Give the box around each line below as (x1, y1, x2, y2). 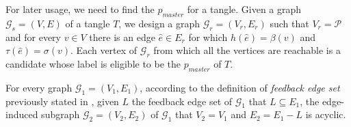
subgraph (41, 107, 80, 122)
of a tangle (65, 16, 110, 30)
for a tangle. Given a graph (187, 2, 302, 16)
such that (270, 16, 309, 30)
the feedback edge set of (131, 94, 233, 108)
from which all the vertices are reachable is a (153, 43, 341, 57)
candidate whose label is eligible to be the (5, 56, 181, 70)
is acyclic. (305, 107, 346, 122)
